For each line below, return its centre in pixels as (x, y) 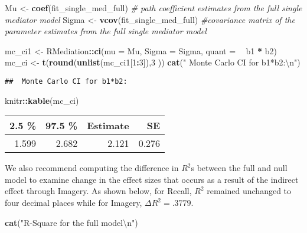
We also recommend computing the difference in (92, 168)
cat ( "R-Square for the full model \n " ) (71, 222)
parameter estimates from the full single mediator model (106, 31)
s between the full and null (239, 168)
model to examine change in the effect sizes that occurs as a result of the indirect (152, 179)
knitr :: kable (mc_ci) (42, 100)
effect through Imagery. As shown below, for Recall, (98, 191)
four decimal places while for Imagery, (74, 202)
